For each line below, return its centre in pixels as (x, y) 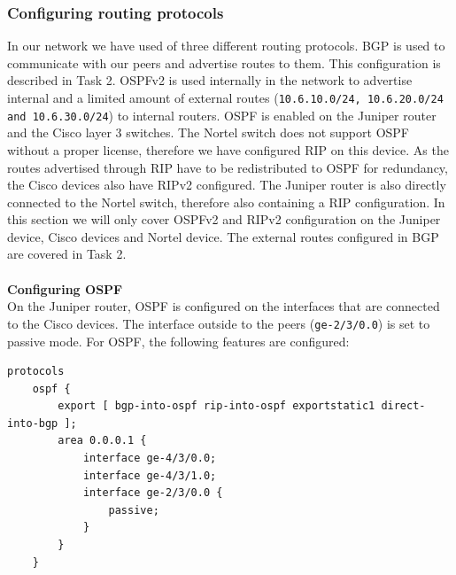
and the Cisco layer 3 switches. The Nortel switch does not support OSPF (208, 132)
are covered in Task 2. (67, 254)
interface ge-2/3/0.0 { (153, 493)
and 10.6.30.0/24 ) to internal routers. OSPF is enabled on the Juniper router (222, 115)
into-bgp (33, 423)
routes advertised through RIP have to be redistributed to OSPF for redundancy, (228, 167)
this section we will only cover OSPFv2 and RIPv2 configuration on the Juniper (224, 219)
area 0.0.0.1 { (102, 441)
